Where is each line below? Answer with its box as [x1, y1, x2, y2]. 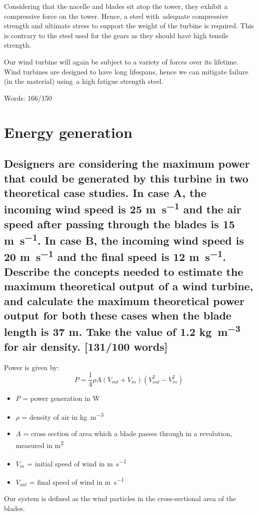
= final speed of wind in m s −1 [29, 475, 125, 487]
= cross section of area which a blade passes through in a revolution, [23, 428, 232, 439]
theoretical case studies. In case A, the [4, 185, 206, 200]
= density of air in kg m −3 [21, 410, 104, 422]
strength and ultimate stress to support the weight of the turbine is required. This [4, 20, 254, 31]
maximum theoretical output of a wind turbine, [4, 278, 254, 294]
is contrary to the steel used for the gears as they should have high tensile [4, 30, 229, 40]
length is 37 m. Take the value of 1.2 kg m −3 [4, 322, 241, 339]
